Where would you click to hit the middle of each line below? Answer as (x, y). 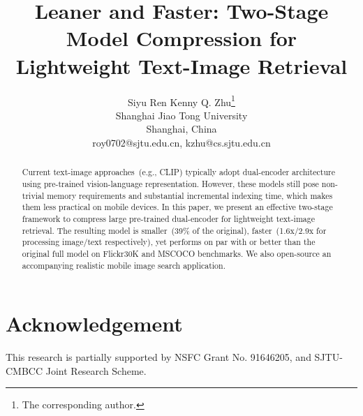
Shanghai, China (181, 129)
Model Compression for (181, 38)
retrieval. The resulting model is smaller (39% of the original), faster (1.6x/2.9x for (174, 230)
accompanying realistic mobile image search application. (124, 265)
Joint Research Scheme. (96, 370)
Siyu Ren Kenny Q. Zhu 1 (181, 101)
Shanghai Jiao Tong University (181, 115)
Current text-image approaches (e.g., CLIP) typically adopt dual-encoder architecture (178, 172)
